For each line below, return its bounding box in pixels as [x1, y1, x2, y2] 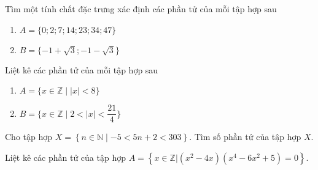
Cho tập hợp [5, 130, 53, 143]
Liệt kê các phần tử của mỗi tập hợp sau [5, 63, 158, 76]
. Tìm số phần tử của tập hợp [189, 130, 301, 143]
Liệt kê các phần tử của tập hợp [5, 150, 126, 163]
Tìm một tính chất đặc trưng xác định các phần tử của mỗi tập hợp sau [5, 2, 277, 15]
